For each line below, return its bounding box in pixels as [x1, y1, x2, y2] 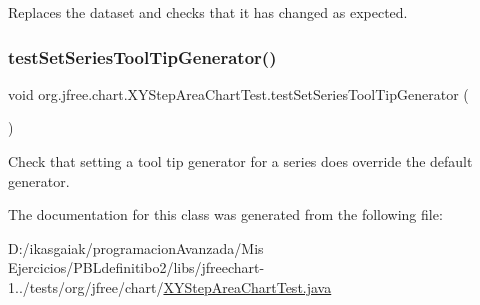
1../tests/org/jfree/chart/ [8, 276, 164, 297]
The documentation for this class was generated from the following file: [8, 204, 443, 225]
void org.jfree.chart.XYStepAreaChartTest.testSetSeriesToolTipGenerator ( [8, 83, 469, 104]
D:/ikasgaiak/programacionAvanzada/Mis [8, 237, 264, 258]
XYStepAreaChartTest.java [163, 276, 332, 297]
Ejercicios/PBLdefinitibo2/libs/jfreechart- [8, 257, 265, 278]
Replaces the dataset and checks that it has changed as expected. [8, 2, 408, 22]
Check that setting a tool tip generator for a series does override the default [8, 151, 473, 171]
